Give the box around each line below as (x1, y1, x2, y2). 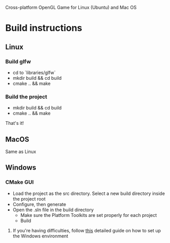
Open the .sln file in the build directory (12, 207, 94, 213)
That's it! (5, 120, 24, 126)
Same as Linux (5, 148, 36, 154)
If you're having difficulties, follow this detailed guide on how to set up (12, 227, 161, 233)
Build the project (5, 93, 48, 100)
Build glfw (5, 58, 31, 65)
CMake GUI (5, 179, 34, 186)
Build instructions (5, 23, 82, 34)
